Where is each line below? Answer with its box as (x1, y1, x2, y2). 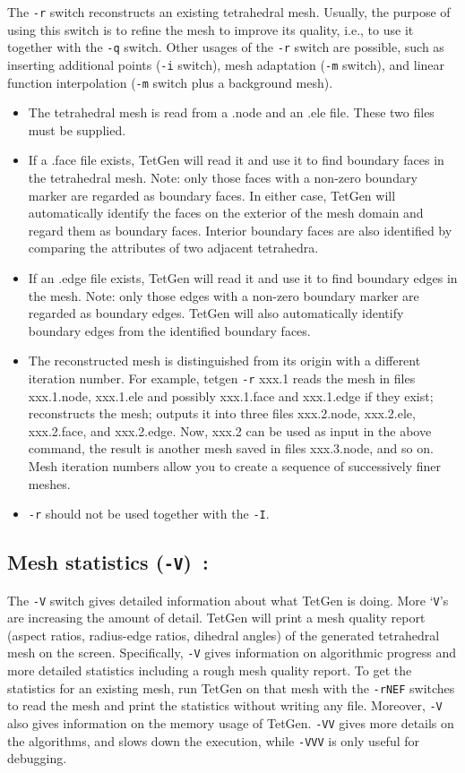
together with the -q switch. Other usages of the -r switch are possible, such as (7, 38, 444, 56)
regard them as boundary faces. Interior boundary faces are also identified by (28, 220, 452, 239)
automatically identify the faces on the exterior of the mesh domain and (28, 203, 424, 222)
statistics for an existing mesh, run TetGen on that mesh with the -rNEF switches (7, 678, 455, 697)
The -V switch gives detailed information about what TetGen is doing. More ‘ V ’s (7, 590, 449, 609)
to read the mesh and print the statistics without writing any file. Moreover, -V (7, 696, 443, 715)
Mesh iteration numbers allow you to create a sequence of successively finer (28, 456, 442, 475)
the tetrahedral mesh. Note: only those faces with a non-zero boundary (28, 168, 418, 186)
